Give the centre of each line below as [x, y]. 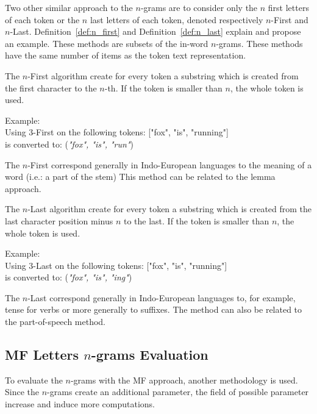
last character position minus [59, 220]
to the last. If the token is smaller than [196, 220]
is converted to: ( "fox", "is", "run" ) [69, 144]
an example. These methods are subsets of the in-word [107, 43]
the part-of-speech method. [55, 322]
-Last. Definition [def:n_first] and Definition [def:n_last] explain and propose [155, 31]
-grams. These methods [259, 43]
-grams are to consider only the [199, 7]
